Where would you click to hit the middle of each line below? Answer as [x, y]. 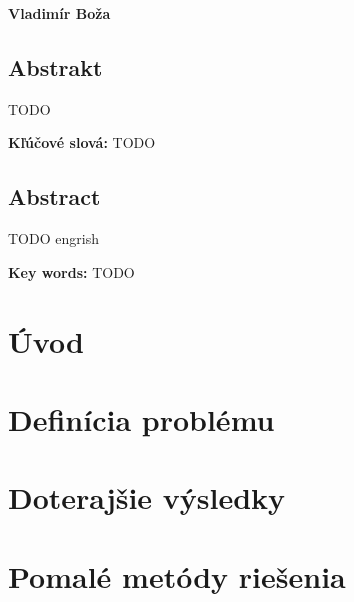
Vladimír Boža [59, 13]
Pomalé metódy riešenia [177, 575]
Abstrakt [55, 66]
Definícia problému [141, 418]
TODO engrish [53, 238]
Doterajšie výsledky [147, 497]
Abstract [54, 196]
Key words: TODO [71, 271]
